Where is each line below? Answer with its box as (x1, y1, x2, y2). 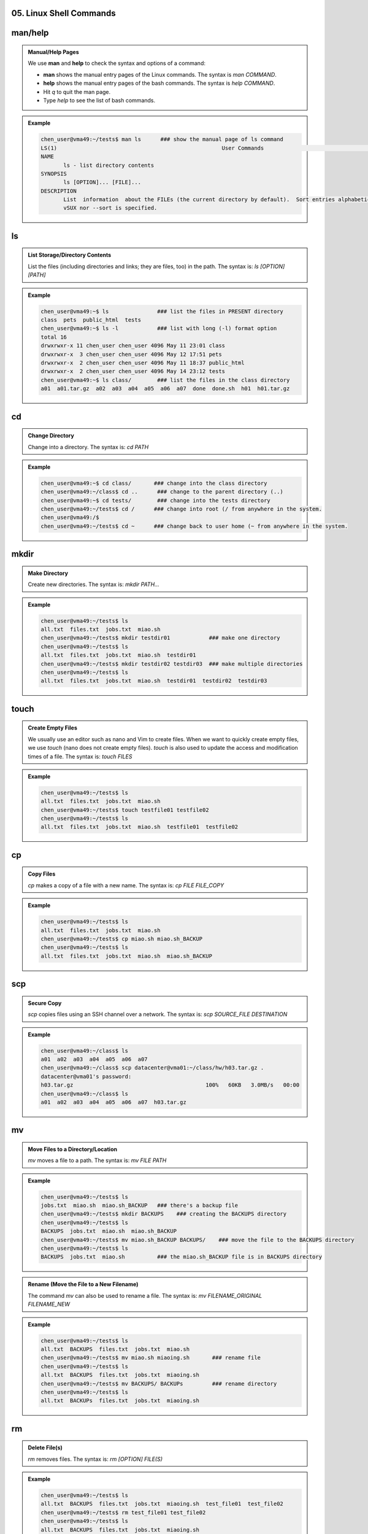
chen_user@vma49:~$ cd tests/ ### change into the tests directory (40, 497, 271, 504)
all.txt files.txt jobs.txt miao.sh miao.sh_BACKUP (40, 952, 213, 960)
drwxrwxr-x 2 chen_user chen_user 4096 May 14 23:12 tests (40, 368, 226, 375)
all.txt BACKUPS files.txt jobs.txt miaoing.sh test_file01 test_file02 (40, 1500, 283, 1508)
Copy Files (28, 870, 56, 877)
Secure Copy (28, 999, 62, 1006)
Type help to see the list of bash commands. (43, 96, 156, 104)
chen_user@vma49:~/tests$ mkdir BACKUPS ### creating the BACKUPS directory (40, 1211, 287, 1217)
